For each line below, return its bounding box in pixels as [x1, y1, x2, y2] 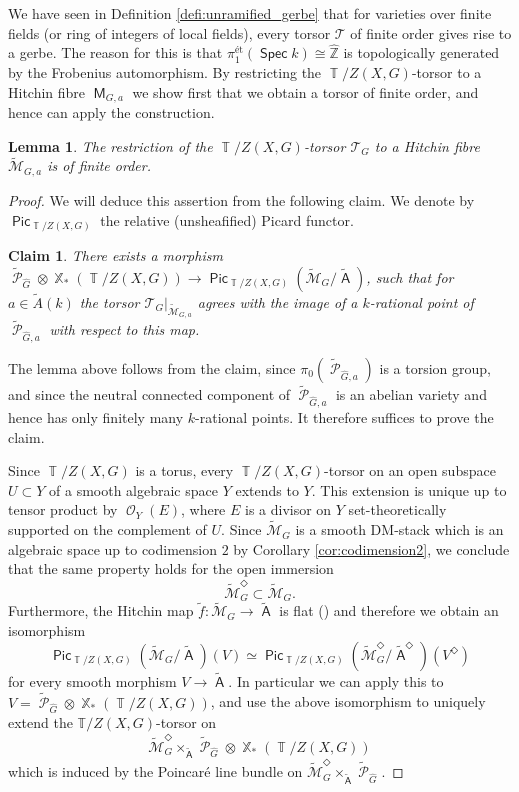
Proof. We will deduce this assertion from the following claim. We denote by [8, 189, 475, 210]
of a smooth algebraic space [49, 479, 218, 500]
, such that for [366, 266, 454, 287]
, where [180, 499, 226, 520]
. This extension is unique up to [311, 479, 507, 500]
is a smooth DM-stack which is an [295, 519, 504, 540]
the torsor [79, 291, 140, 312]
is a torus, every [135, 460, 234, 481]
